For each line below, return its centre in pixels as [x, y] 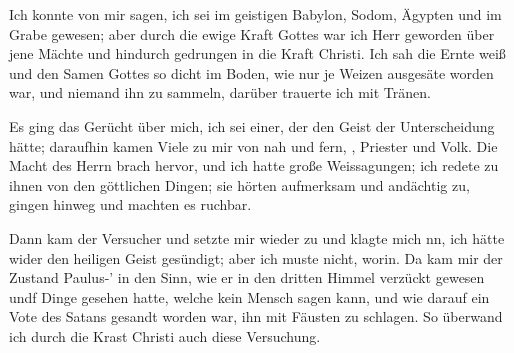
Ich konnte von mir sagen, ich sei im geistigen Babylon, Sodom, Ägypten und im [255, 14]
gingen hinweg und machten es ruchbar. [130, 204]
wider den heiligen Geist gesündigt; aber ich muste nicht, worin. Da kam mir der [256, 257]
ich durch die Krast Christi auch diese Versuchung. [165, 335]
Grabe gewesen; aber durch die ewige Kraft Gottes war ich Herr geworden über [252, 33]
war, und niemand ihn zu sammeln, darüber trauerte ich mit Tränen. [220, 92]
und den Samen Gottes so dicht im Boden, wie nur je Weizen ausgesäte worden [251, 72]
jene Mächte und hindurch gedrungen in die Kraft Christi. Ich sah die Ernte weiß [257, 53]
